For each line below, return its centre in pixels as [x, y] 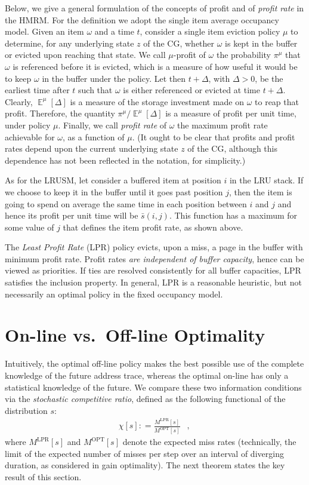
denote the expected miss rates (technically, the [209, 442]
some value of [30, 227]
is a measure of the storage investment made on [157, 101]
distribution [26, 410]
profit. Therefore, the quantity [60, 113]
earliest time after [37, 90]
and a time [114, 31]
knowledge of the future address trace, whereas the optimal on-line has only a [147, 375]
